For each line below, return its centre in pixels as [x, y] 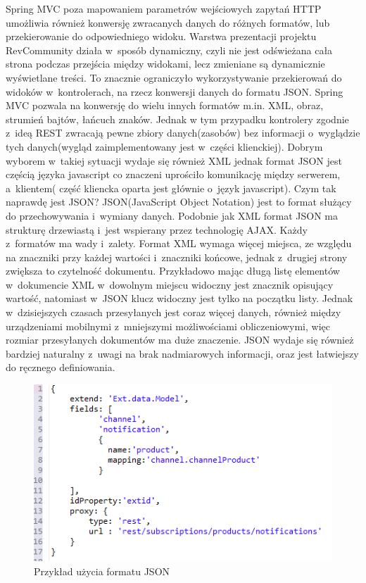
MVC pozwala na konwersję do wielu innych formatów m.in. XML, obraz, [165, 105]
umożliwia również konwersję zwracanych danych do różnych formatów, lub [168, 22]
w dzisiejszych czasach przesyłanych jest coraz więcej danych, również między [173, 312]
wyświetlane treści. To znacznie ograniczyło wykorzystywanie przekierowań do [174, 77]
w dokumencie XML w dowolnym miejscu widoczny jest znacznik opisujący [170, 284]
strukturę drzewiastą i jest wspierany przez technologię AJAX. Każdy [157, 229]
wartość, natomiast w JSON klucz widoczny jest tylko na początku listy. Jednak [179, 298]
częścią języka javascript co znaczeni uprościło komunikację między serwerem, [173, 174]
